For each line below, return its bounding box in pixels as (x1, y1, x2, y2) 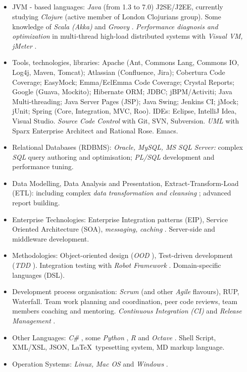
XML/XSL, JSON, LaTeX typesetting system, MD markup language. (12, 342, 225, 352)
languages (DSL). (12, 269, 65, 280)
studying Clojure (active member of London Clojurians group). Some (12, 11, 221, 21)
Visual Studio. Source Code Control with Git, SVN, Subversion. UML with (12, 115, 239, 125)
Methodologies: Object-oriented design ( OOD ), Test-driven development (12, 250, 233, 260)
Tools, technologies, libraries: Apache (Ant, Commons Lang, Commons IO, (12, 57, 239, 67)
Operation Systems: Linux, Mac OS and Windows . (12, 358, 168, 369)
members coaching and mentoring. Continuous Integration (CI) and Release (12, 306, 242, 316)
